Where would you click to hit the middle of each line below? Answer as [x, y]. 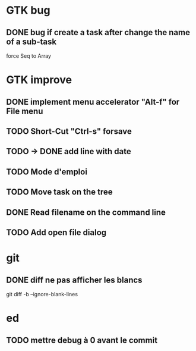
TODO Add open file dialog [56, 232]
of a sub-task [31, 41]
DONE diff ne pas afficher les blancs [74, 280]
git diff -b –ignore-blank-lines [42, 294]
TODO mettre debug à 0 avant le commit [82, 340]
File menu [25, 111]
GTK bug [28, 10]
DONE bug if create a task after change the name [98, 32]
